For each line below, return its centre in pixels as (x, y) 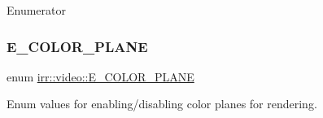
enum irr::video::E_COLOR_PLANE (100, 76)
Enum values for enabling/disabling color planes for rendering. (162, 104)
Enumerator (37, 10)
